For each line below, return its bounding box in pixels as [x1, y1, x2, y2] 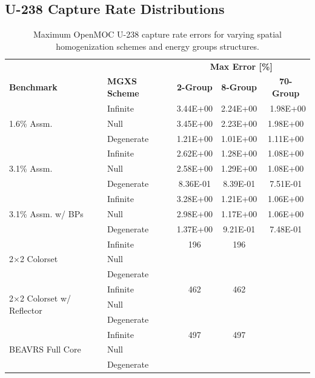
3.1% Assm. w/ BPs [9, 207, 84, 220]
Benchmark [9, 81, 58, 93]
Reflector [9, 303, 42, 316]
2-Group [177, 81, 213, 93]
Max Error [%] [210, 59, 273, 72]
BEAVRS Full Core [9, 343, 81, 356]
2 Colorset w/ [19, 292, 71, 305]
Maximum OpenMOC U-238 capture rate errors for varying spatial [33, 28, 282, 41]
